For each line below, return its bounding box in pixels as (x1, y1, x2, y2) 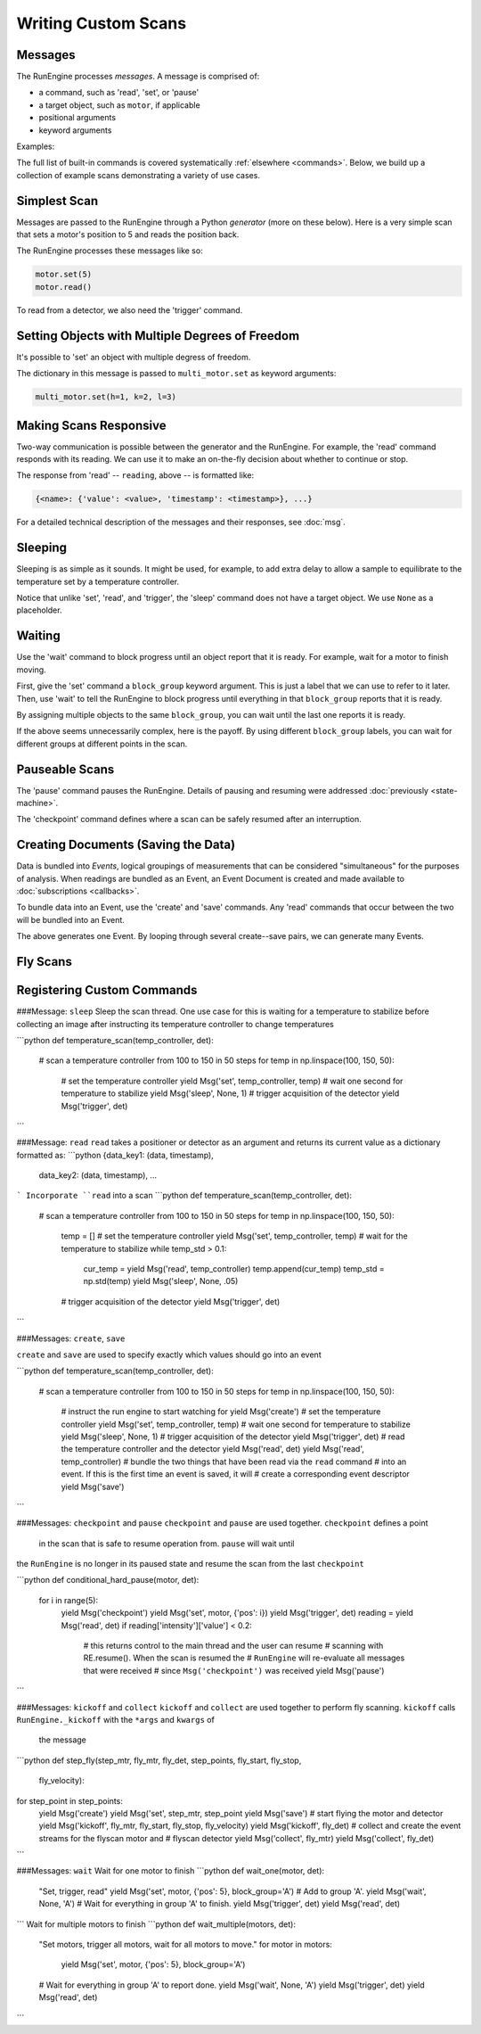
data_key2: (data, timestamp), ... (38, 1170, 158, 1181)
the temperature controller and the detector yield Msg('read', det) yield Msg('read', (61, 1444, 364, 1454)
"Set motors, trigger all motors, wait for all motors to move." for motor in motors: (38, 1939, 333, 1950)
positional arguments (38, 112, 116, 123)
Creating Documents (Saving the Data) (16, 837, 236, 852)
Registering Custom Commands (16, 983, 198, 998)
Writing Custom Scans (16, 13, 187, 33)
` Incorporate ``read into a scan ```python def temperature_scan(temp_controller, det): (16, 1190, 352, 1201)
